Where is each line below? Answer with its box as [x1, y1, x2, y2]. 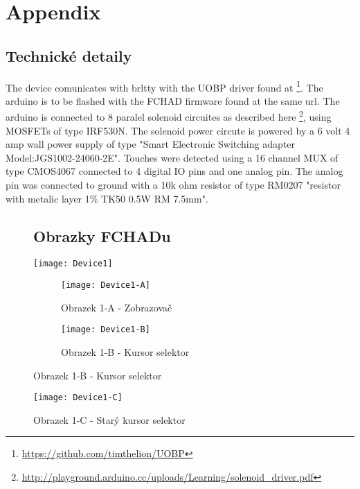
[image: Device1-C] [33, 393, 123, 403]
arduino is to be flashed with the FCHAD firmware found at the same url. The [6, 93, 340, 108]
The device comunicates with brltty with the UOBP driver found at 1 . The [6, 78, 323, 94]
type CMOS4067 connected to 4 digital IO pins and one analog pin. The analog [6, 164, 343, 178]
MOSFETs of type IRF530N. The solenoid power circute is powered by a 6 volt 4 [6, 123, 350, 137]
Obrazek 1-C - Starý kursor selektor [33, 412, 186, 427]
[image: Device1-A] [61, 280, 150, 291]
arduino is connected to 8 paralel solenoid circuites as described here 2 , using [6, 108, 332, 124]
